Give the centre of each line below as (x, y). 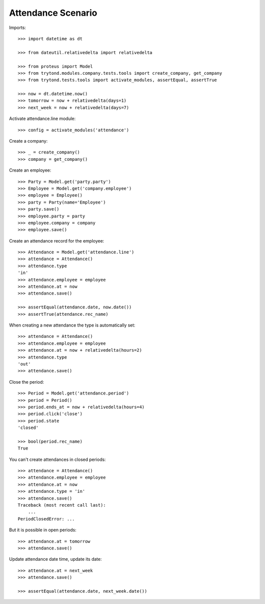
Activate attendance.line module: (42, 119)
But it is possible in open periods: (43, 530)
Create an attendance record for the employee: (57, 241)
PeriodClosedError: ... (46, 519)
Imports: (18, 28)
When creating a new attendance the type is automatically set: (72, 325)
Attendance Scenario (53, 13)
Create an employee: (30, 170)
